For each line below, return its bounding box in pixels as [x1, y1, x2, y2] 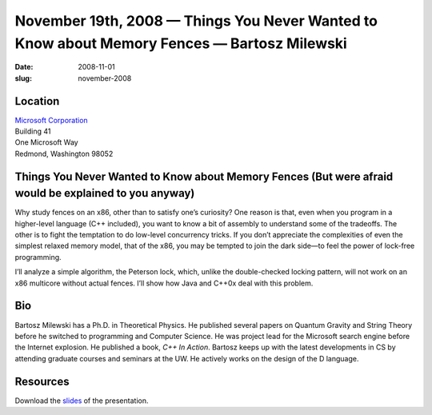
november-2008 [78, 73, 132, 83]
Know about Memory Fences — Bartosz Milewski [14, 34, 347, 52]
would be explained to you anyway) [14, 186, 195, 200]
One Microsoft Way [14, 138, 79, 147]
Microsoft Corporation [14, 115, 88, 125]
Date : [14, 62, 34, 72]
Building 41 [14, 126, 51, 136]
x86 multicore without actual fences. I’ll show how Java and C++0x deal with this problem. [14, 278, 314, 288]
